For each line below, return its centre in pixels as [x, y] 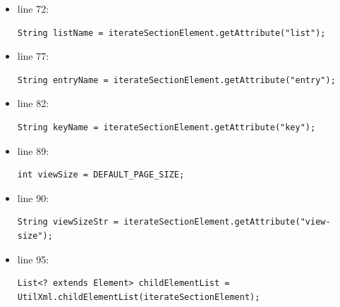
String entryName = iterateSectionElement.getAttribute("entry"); [176, 80]
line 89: [33, 150]
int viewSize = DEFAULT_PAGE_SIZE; [101, 175]
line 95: [33, 259]
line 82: [33, 103]
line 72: [33, 8]
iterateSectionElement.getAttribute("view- [227, 222]
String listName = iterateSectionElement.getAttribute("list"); [171, 33]
